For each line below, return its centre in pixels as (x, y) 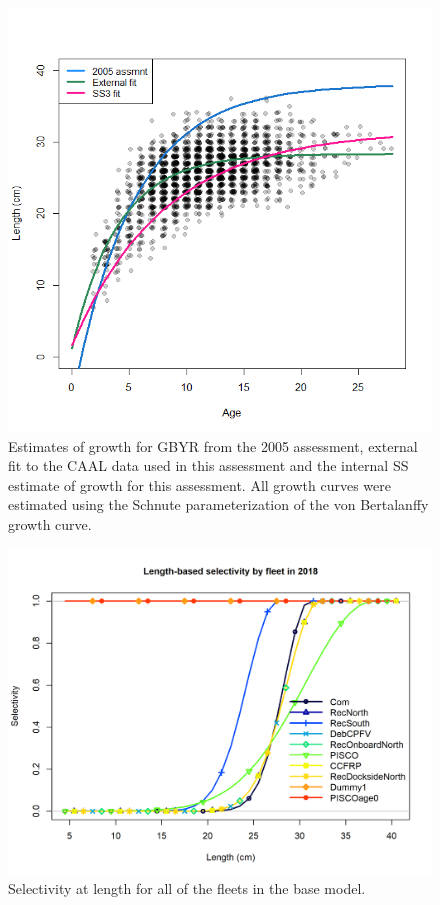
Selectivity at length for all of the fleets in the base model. (187, 888)
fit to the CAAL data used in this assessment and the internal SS (208, 465)
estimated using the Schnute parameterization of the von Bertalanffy (218, 504)
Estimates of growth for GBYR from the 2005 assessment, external (213, 445)
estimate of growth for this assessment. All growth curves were (199, 484)
